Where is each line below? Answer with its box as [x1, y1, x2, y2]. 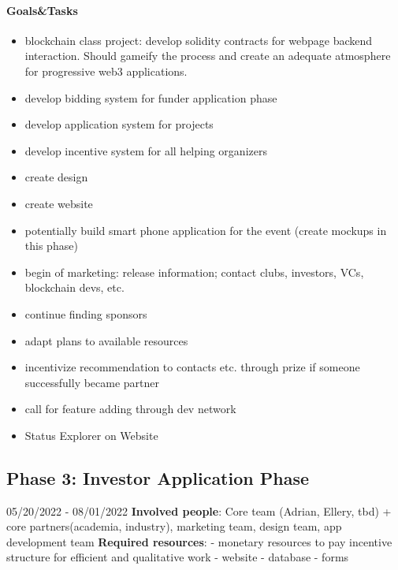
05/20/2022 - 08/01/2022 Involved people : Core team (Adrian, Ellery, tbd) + [6, 502, 392, 519]
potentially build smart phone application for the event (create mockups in [24, 222, 387, 238]
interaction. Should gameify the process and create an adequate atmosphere [24, 47, 391, 64]
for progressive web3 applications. [24, 62, 188, 79]
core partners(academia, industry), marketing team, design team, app [6, 518, 342, 535]
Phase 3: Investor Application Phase [6, 465, 310, 490]
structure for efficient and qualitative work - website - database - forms [6, 549, 349, 565]
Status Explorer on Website [24, 427, 158, 443]
